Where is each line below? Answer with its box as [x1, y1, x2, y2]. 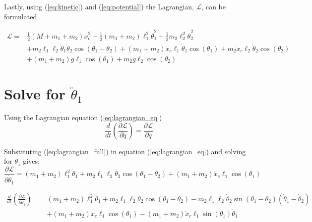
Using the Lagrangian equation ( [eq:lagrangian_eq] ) [4, 112, 162, 123]
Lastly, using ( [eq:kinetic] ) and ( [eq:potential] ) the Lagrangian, [4, 1, 194, 11]
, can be [201, 1, 226, 11]
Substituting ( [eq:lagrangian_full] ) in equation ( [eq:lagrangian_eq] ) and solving [4, 146, 246, 156]
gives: [23, 156, 40, 166]
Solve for [4, 84, 65, 104]
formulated [4, 11, 37, 21]
